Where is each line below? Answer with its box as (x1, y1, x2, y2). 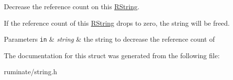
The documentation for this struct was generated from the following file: (4, 50, 220, 60)
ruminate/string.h (4, 66, 58, 77)
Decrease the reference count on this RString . (4, 1, 139, 11)
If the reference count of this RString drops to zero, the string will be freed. (4, 17, 230, 28)
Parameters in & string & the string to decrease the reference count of (4, 34, 215, 44)
